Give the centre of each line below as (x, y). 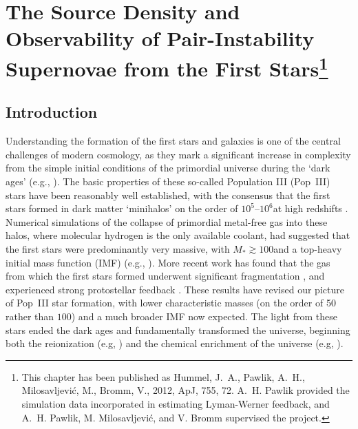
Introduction (52, 112)
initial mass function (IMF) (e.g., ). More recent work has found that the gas (168, 262)
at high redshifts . (310, 208)
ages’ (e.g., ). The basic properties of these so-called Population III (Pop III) (168, 181)
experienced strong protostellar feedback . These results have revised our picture (175, 289)
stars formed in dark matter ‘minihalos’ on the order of (122, 208)
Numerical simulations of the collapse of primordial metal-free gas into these (167, 221)
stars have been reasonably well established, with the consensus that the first (168, 195)
